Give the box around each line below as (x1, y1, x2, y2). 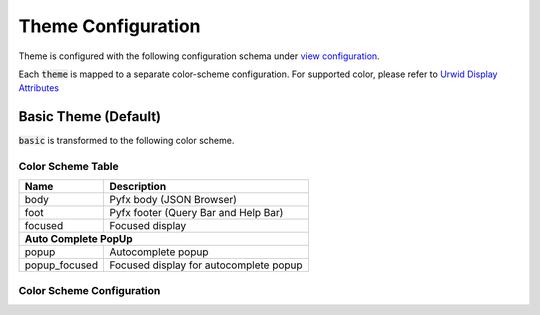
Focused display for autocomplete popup (109, 258, 304, 272)
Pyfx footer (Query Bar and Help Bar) (109, 206, 284, 220)
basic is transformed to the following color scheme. (18, 135, 235, 147)
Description (109, 180, 167, 194)
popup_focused (24, 258, 99, 272)
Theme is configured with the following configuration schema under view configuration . (18, 50, 380, 62)
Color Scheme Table (18, 160, 119, 173)
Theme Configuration (18, 15, 201, 37)
